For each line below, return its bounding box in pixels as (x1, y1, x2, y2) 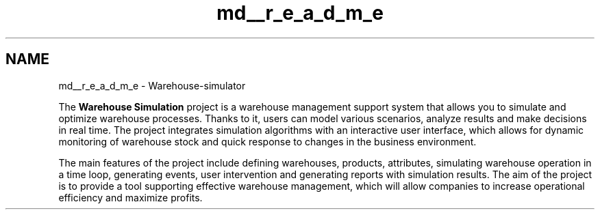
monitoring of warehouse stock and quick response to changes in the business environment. (58, 135, 477, 147)
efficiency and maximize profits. (58, 191, 203, 203)
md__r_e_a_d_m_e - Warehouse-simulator (58, 79, 246, 91)
